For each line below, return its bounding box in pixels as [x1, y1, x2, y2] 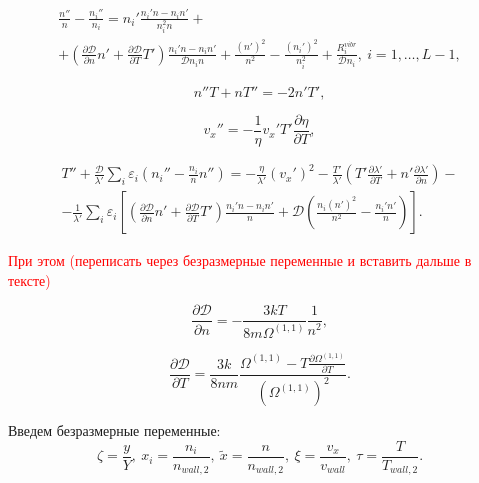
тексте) [8, 269, 51, 290]
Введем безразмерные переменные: [8, 420, 221, 441]
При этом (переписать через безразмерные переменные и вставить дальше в [8, 250, 472, 271]
